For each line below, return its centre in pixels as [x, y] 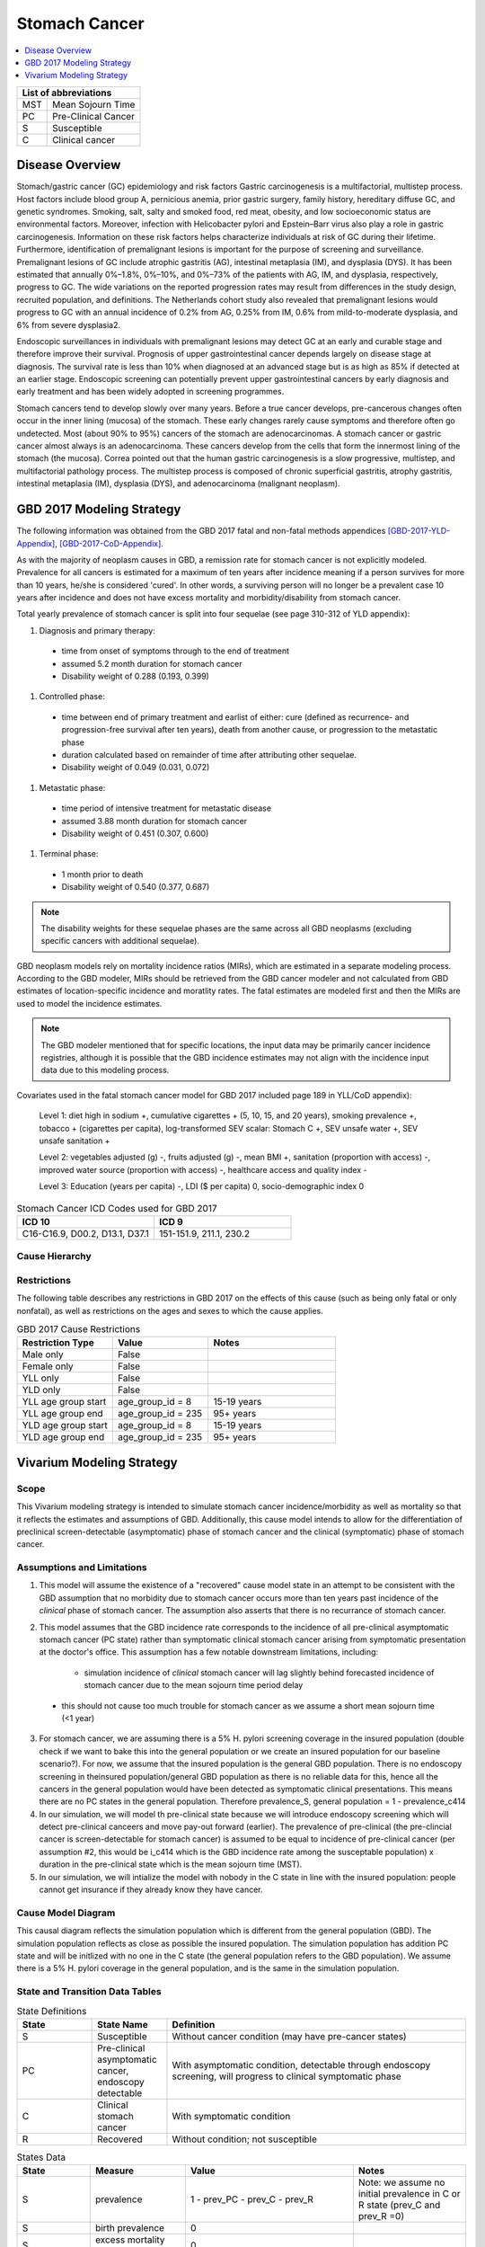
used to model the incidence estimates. [89, 1003]
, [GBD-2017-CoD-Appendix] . [109, 543]
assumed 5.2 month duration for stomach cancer [152, 663]
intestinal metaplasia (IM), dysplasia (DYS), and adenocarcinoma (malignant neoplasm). [178, 484]
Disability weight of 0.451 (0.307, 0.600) [135, 833]
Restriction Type [58, 1343]
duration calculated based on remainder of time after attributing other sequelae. [209, 754]
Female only [48, 1366]
